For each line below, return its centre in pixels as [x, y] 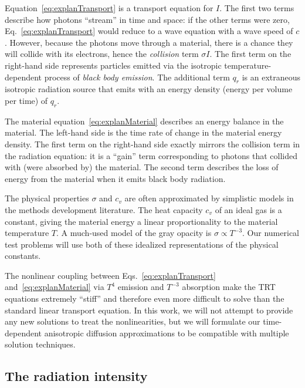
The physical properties [47, 198]
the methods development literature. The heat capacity [104, 209]
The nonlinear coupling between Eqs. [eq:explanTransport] [110, 275]
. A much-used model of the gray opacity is [134, 233]
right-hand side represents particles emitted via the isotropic [113, 65]
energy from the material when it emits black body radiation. [115, 178]
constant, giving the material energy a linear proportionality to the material [141, 221]
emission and [141, 287]
